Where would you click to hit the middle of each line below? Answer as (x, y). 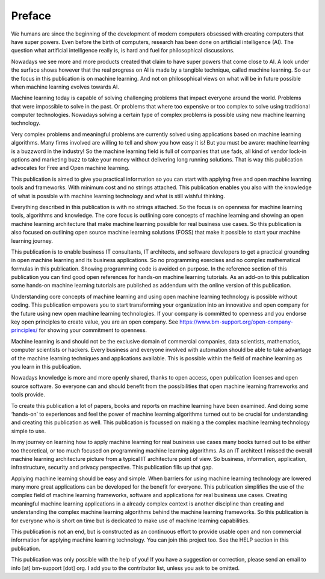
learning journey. (32, 240)
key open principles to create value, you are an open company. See (95, 322)
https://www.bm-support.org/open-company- (236, 322)
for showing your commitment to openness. (93, 330)
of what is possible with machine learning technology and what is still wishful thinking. (118, 196)
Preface (31, 16)
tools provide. (28, 395)
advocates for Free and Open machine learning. (70, 168)
